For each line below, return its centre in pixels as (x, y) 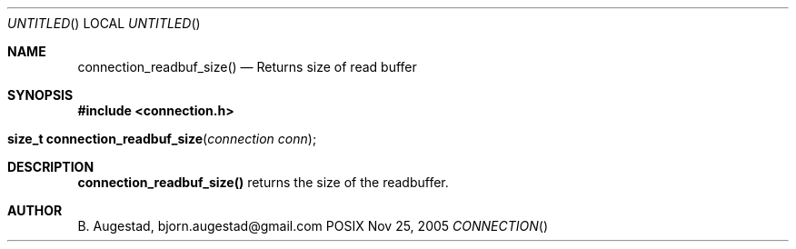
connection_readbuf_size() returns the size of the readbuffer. (263, 182)
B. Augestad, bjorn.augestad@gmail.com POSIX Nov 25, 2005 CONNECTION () (313, 226)
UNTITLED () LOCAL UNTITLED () (104, 23)
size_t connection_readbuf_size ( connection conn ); (162, 139)
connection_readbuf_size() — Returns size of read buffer (247, 67)
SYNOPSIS (40, 95)
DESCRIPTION (51, 167)
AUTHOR (35, 210)
